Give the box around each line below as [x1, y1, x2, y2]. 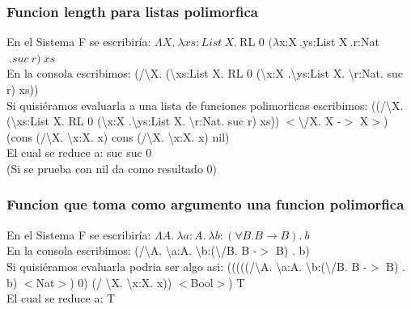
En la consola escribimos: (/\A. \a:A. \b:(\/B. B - [6, 242, 257, 259]
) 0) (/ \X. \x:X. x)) [70, 273, 172, 290]
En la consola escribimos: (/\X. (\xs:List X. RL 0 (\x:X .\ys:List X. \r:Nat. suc [6, 65, 404, 82]
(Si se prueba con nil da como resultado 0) [6, 159, 218, 176]
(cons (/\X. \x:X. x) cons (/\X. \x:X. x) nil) [6, 128, 230, 145]
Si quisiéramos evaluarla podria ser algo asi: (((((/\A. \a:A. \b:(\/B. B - [6, 257, 367, 274]
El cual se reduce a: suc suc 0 [6, 144, 152, 161]
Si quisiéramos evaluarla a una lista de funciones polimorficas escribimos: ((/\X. [6, 96, 404, 113]
